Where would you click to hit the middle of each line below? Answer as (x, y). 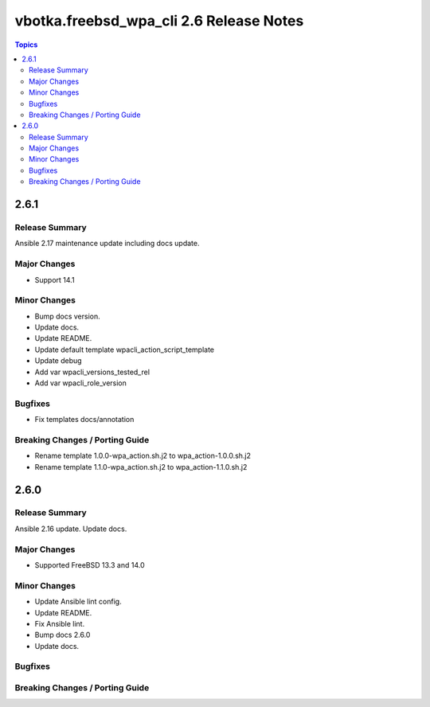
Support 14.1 (55, 279)
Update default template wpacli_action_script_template (125, 350)
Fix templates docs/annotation (84, 420)
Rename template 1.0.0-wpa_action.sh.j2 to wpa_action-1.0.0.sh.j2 (143, 456)
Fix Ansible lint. (60, 623)
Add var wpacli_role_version (81, 383)
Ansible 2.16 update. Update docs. (71, 529)
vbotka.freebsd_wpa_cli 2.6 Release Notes (159, 21)
